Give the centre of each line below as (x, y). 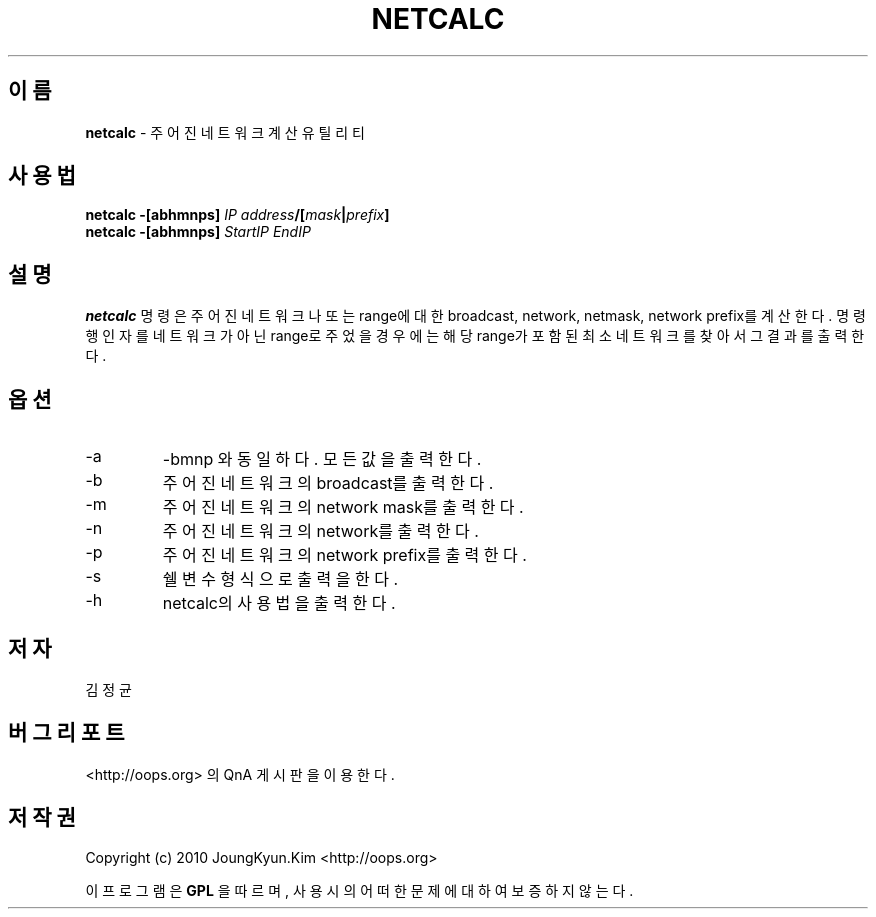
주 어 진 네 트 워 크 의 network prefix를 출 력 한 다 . (344, 555)
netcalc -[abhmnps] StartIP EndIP (198, 232)
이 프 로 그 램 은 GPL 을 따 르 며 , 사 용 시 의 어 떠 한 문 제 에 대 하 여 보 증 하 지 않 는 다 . (359, 890)
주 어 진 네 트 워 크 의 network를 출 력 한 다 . (320, 531)
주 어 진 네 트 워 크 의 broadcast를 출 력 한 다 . (328, 483)
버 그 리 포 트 (66, 733)
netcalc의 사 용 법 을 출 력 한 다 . (279, 603)
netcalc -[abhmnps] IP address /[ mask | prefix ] (237, 215)
